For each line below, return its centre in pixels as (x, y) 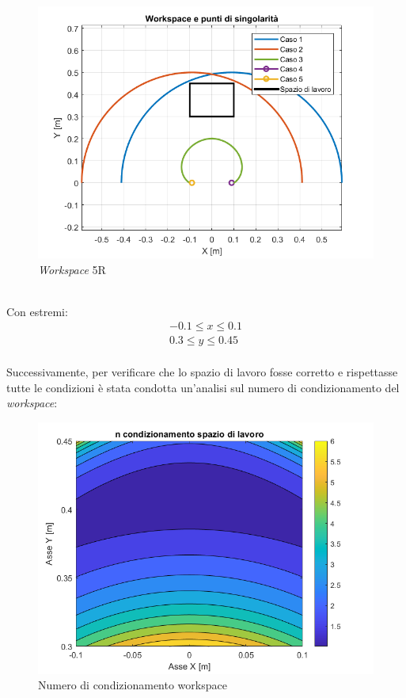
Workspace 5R (72, 269)
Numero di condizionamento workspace (133, 685)
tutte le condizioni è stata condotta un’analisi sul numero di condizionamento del (203, 387)
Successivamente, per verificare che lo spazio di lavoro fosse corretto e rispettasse (202, 372)
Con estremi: (37, 311)
